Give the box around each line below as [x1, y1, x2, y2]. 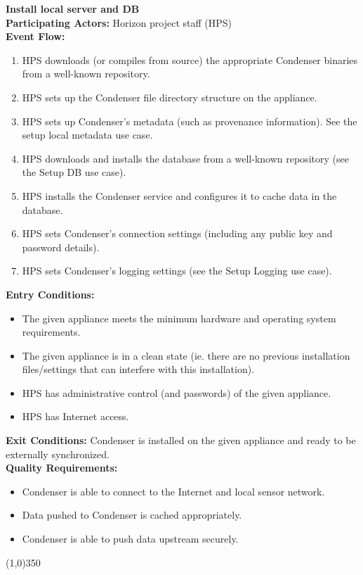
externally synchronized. [6, 446, 110, 461]
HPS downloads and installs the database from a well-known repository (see [22, 151, 349, 165]
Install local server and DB [6, 1, 140, 15]
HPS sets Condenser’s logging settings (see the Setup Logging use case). [22, 263, 332, 278]
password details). [22, 239, 100, 254]
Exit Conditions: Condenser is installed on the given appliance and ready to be [6, 433, 356, 448]
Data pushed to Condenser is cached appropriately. [22, 507, 242, 522]
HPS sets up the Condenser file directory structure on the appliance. [22, 89, 317, 104]
